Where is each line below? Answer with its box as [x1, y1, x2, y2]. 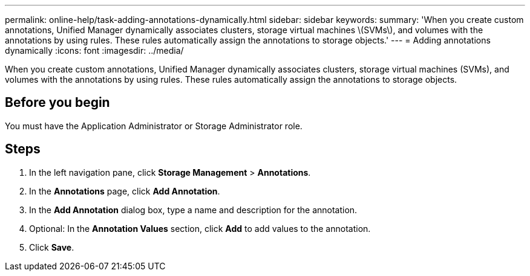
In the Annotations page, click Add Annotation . [29, 185, 220, 196]
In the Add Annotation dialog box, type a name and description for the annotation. [29, 204, 358, 215]
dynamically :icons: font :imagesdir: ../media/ [5, 45, 184, 56]
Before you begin [5, 95, 110, 111]
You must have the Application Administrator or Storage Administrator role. [5, 120, 303, 131]
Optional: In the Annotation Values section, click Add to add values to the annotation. [29, 223, 371, 234]
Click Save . [29, 242, 74, 252]
